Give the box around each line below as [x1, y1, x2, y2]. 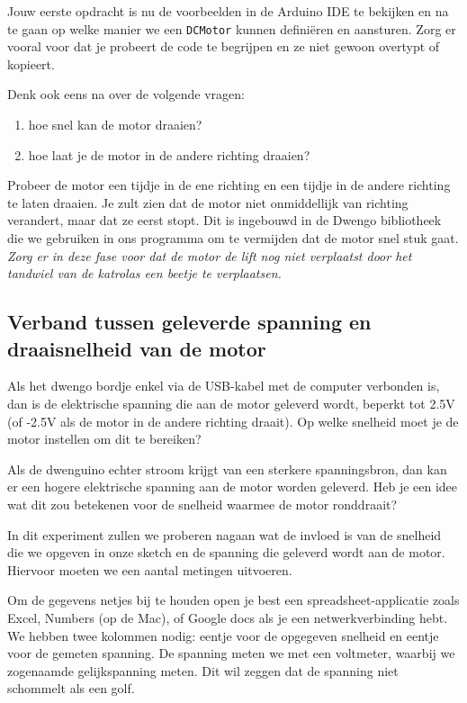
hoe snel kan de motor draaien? [28, 115, 202, 134]
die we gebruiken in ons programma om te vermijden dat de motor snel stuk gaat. [7, 229, 459, 247]
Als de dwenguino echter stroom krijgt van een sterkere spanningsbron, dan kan [7, 459, 447, 478]
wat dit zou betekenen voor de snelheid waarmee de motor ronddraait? [7, 494, 398, 513]
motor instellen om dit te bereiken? [7, 429, 202, 448]
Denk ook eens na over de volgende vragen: [7, 85, 245, 104]
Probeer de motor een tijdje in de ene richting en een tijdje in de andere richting [7, 176, 451, 194]
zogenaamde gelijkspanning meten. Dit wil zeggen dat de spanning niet [7, 661, 399, 680]
